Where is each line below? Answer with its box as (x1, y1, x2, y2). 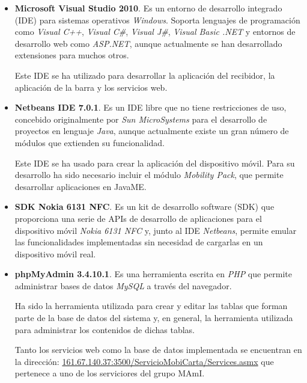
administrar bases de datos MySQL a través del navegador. (14, 279, 232, 292)
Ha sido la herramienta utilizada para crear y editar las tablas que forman (14, 299, 288, 312)
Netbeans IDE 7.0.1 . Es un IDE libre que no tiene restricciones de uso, (14, 101, 287, 114)
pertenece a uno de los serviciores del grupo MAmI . (14, 367, 205, 379)
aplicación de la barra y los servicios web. (14, 81, 168, 93)
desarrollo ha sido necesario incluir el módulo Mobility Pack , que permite (14, 168, 284, 181)
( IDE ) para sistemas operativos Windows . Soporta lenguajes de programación (14, 13, 300, 26)
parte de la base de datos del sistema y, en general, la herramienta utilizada (14, 311, 293, 324)
